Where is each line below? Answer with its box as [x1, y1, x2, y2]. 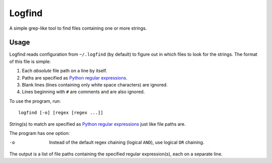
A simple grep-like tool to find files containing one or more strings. [9, 25, 147, 31]
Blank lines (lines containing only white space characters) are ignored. [22, 82, 168, 88]
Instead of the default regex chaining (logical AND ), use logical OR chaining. [49, 139, 205, 145]
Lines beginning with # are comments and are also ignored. [22, 89, 145, 95]
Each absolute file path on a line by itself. [22, 68, 107, 74]
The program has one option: [9, 130, 70, 136]
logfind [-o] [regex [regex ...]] [18, 110, 103, 116]
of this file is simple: [9, 58, 51, 64]
